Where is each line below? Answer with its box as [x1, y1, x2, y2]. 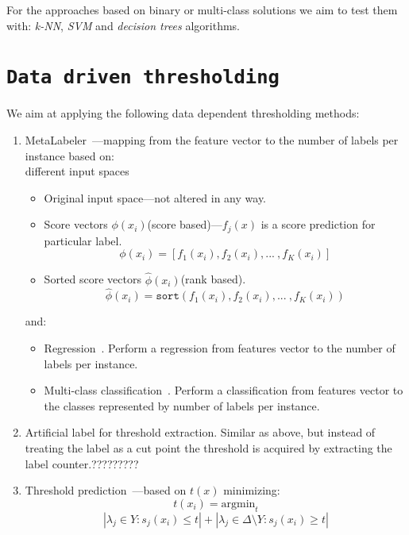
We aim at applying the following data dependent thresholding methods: [6, 105, 360, 121]
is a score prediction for [260, 216, 376, 233]
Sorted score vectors [44, 271, 141, 287]
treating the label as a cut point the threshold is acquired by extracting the [25, 440, 392, 456]
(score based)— [147, 216, 222, 233]
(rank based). [180, 271, 246, 287]
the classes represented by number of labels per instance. [44, 397, 320, 414]
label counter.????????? [25, 455, 139, 471]
